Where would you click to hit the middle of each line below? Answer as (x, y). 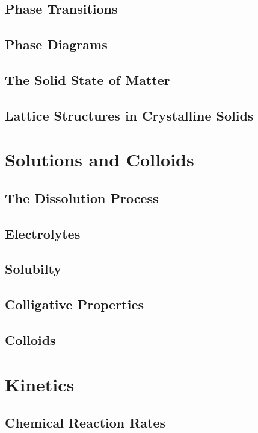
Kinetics (40, 384)
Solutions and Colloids (100, 160)
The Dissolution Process (82, 198)
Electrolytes (43, 233)
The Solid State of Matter (88, 79)
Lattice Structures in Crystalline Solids (129, 115)
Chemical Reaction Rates (85, 422)
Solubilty (33, 269)
